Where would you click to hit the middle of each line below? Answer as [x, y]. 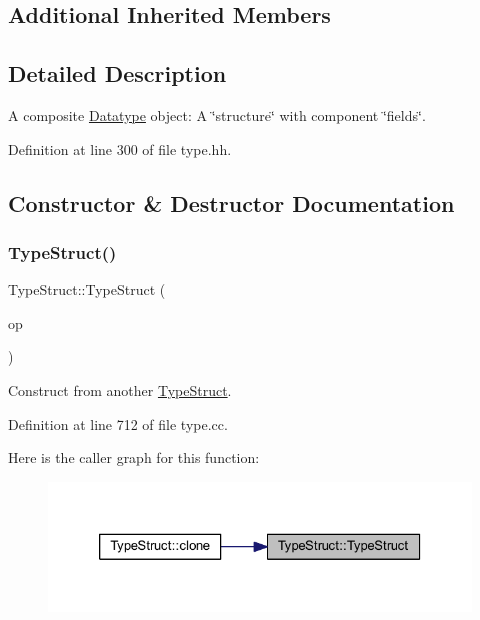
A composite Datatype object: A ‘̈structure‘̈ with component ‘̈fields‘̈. [217, 114]
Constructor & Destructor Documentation [231, 202]
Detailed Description [117, 73]
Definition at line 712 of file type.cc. [118, 423]
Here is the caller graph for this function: [134, 457]
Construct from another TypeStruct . [120, 389]
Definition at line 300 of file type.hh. [120, 148]
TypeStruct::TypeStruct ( [87, 289]
